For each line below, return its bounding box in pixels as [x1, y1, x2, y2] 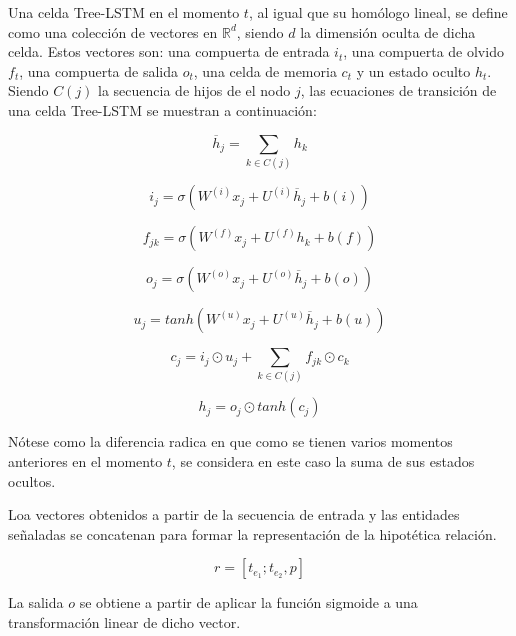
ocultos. [8, 470, 56, 491]
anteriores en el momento [8, 451, 163, 472]
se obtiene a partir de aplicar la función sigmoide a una [79, 592, 418, 613]
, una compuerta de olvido [343, 41, 504, 62]
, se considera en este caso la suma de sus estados [171, 451, 475, 472]
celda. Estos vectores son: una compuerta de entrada [8, 41, 330, 62]
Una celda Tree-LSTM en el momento [8, 2, 240, 22]
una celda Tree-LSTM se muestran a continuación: [8, 99, 317, 120]
